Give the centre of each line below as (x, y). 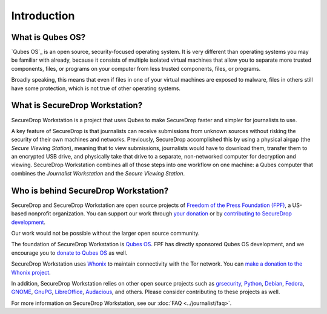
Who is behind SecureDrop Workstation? (90, 191)
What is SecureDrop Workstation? (77, 106)
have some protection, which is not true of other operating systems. (96, 88)
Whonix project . (31, 272)
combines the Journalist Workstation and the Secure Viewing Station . (98, 173)
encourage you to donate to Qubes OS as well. (69, 253)
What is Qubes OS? (48, 37)
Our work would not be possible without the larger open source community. (105, 233)
